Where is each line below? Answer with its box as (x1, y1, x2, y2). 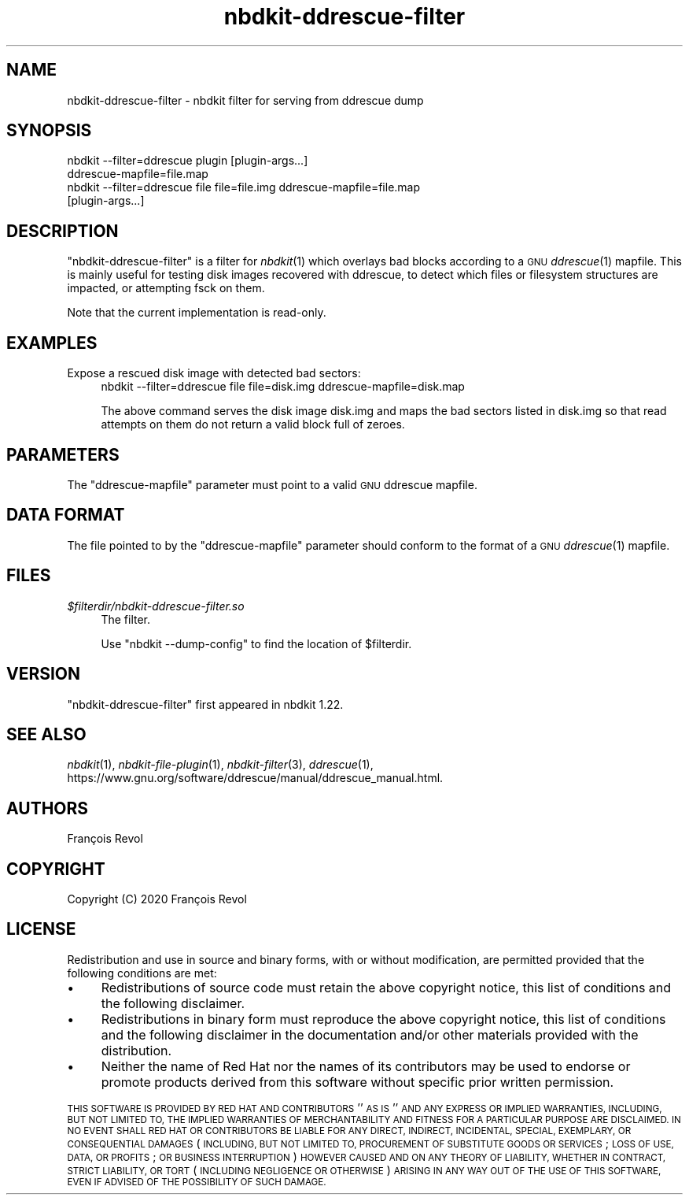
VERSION (6, 664, 81, 684)
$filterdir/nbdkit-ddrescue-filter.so (67, 599, 245, 613)
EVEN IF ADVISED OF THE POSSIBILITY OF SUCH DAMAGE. (67, 1176, 326, 1188)
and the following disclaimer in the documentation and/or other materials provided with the (101, 1026, 639, 1043)
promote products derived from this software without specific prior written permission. (101, 1073, 614, 1090)
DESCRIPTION (6, 221, 119, 241)
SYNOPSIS (6, 120, 92, 141)
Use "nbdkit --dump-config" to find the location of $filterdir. (101, 636, 412, 651)
